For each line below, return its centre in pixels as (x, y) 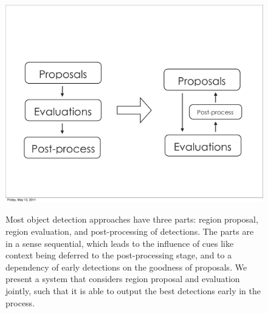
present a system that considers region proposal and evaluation (123, 279)
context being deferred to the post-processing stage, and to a (119, 255)
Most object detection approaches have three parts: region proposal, (132, 219)
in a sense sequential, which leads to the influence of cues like (120, 243)
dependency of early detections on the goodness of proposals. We (126, 267)
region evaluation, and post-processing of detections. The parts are (130, 231)
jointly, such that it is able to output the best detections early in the (133, 291)
